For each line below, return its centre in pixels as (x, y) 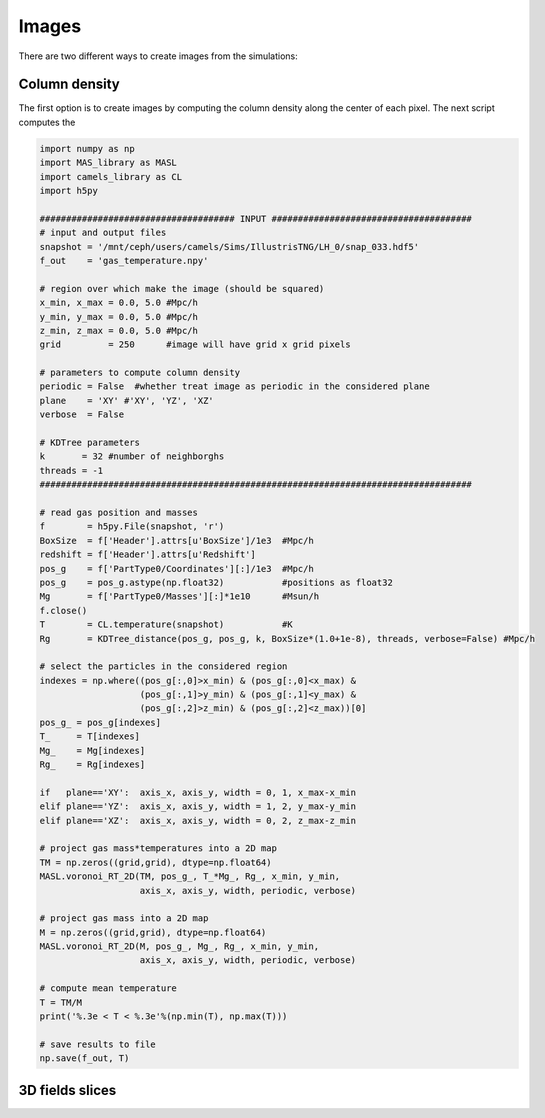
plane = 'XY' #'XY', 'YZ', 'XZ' (126, 400)
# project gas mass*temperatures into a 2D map (158, 848)
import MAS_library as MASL (108, 163)
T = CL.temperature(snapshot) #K (166, 624)
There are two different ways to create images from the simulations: (158, 56)
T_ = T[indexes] (89, 736)
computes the (47, 122)
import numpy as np (87, 148)
